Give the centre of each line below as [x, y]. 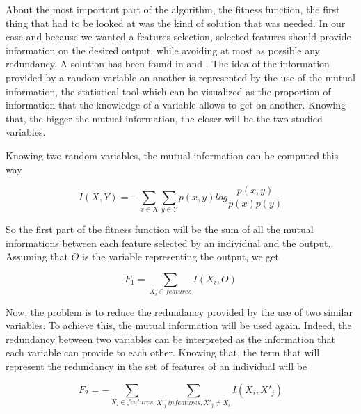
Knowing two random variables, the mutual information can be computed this [172, 155]
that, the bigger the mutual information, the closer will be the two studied [164, 118]
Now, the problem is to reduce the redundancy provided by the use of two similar [179, 311]
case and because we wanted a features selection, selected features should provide [178, 37]
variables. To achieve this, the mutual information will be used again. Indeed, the [179, 325]
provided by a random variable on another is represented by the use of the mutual [180, 77]
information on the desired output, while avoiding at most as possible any [163, 50]
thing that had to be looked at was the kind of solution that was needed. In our [176, 23]
